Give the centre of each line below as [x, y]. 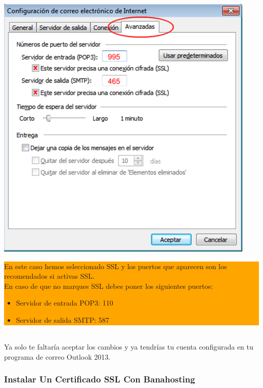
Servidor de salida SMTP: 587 [62, 319]
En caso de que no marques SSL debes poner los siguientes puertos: [108, 286]
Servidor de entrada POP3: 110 [64, 303]
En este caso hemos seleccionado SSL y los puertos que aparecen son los [116, 266]
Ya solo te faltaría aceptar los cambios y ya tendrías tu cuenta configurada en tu [129, 347]
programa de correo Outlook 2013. [57, 356]
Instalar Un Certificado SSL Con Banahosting [100, 379]
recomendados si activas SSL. [49, 276]
